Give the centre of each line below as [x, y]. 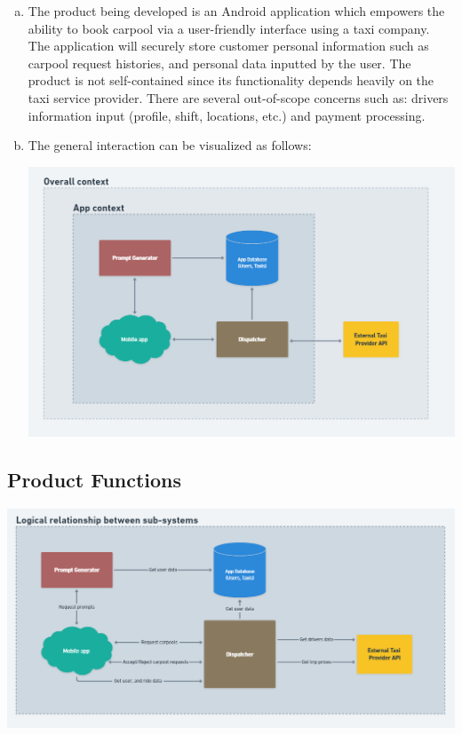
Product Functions [95, 480]
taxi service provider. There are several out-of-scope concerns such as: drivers [238, 97]
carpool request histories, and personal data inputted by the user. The [219, 63]
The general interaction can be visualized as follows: [170, 145]
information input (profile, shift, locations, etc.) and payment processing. [227, 115]
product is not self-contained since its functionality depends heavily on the [231, 80]
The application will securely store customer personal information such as [228, 46]
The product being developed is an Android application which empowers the [236, 11]
